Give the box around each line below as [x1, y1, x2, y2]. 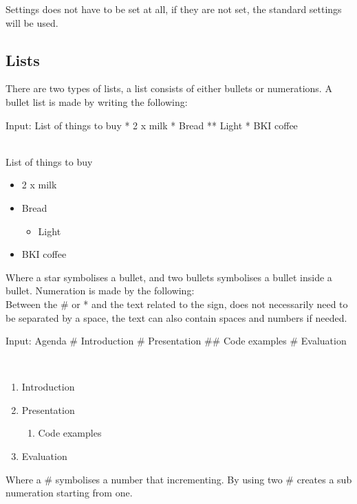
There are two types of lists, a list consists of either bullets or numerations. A [6, 81, 332, 96]
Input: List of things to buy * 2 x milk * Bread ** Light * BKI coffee [6, 118, 298, 132]
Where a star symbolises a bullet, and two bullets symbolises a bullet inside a [6, 270, 332, 284]
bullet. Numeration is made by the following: [6, 283, 195, 298]
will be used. [6, 15, 58, 30]
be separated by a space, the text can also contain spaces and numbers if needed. [6, 310, 347, 325]
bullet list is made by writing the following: [6, 94, 188, 109]
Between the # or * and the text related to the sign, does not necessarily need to [6, 296, 348, 311]
